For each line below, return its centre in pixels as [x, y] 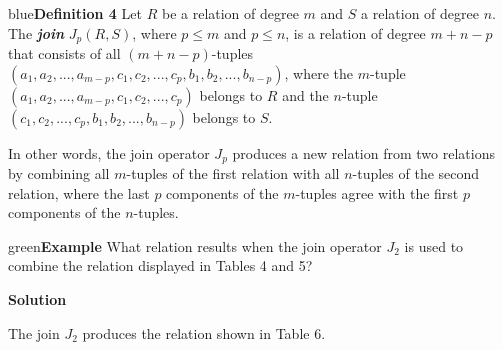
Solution [37, 299]
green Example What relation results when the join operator [195, 245]
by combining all [59, 173]
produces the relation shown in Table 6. [204, 332]
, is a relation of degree [355, 32]
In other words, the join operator [109, 152]
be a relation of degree [230, 13]
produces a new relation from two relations [363, 152]
